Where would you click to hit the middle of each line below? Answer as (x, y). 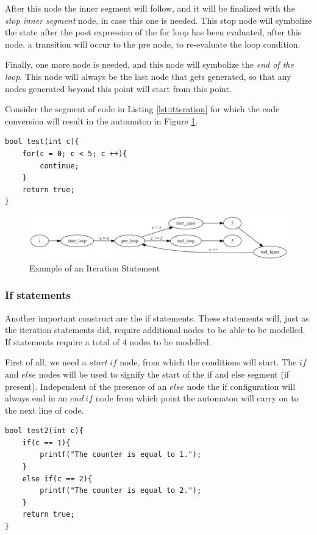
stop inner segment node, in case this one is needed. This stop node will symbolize (158, 20)
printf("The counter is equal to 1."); (121, 455)
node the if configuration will (241, 386)
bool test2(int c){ (44, 431)
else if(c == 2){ (57, 479)
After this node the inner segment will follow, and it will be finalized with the (150, 8)
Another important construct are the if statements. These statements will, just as (157, 318)
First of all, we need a (46, 362)
